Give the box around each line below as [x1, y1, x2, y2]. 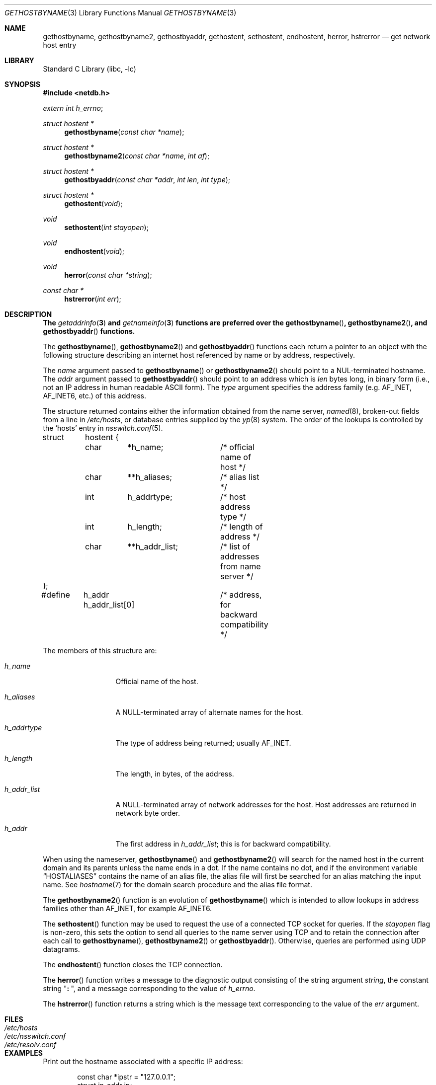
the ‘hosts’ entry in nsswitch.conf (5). [43, 424, 163, 432]
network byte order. [115, 809, 180, 817]
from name [220, 561, 261, 571]
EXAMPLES [4, 1049, 43, 1057]
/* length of [220, 522, 263, 532]
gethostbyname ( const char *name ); [64, 128, 184, 136]
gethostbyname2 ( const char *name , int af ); [64, 152, 210, 160]
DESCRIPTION [4, 310, 52, 318]
